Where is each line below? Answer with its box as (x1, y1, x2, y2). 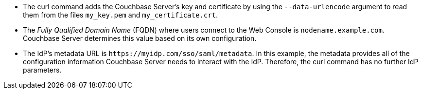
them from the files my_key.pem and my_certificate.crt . (23, 11, 218, 19)
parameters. (23, 66, 62, 74)
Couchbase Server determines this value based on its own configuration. (23, 34, 257, 42)
